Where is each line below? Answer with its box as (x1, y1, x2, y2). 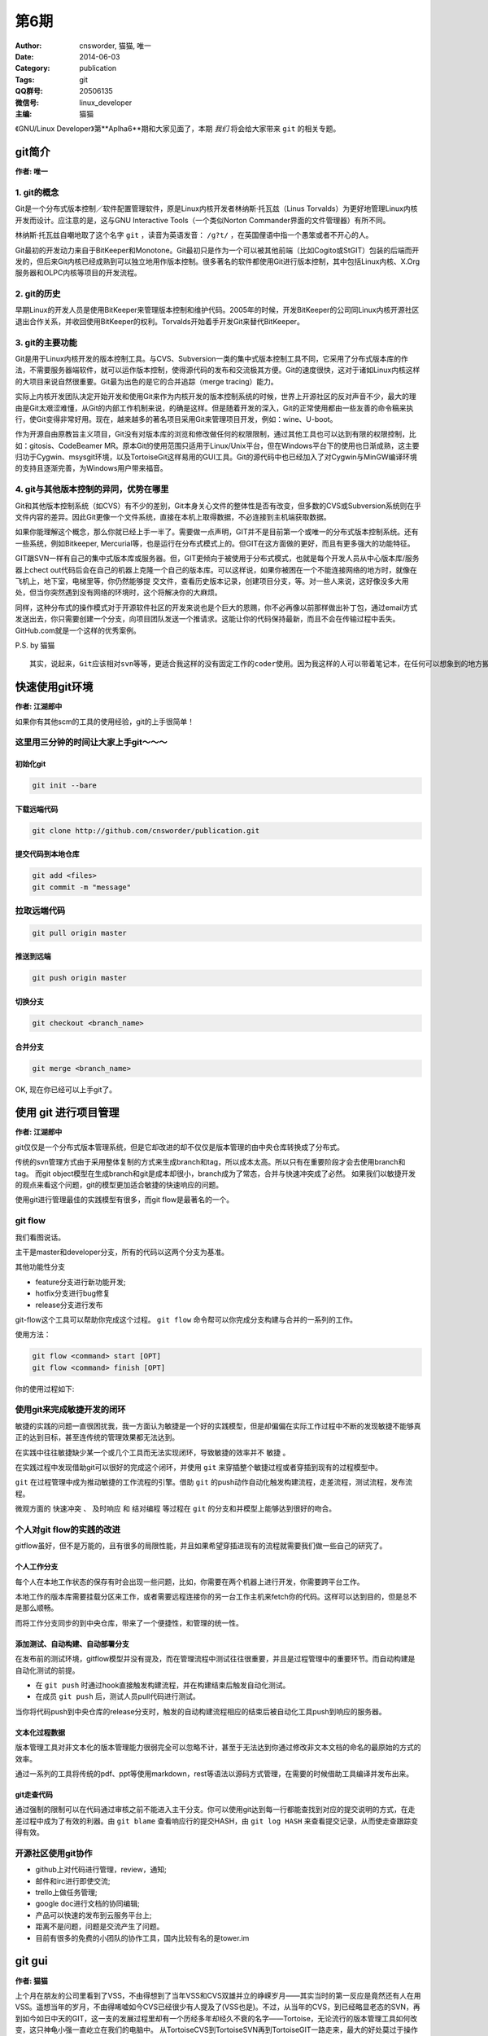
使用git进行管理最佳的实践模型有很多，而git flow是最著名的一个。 (15, 1195, 234, 1204)
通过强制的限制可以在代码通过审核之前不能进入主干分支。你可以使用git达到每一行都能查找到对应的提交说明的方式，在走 (15, 1805, 416, 1814)
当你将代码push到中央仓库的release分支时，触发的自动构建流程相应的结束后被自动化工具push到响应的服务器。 (15, 1706, 386, 1716)
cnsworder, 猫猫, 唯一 (79, 41, 152, 50)
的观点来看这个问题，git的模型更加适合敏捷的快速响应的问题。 (15, 1180, 224, 1190)
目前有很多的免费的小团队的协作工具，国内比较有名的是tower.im (35, 1933, 250, 1942)
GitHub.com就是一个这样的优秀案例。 (15, 625, 142, 635)
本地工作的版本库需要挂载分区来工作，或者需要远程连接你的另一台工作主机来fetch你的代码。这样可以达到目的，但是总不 (15, 1592, 417, 1602)
